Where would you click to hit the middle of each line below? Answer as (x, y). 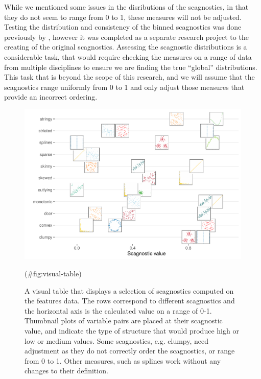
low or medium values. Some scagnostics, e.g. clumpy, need (117, 340)
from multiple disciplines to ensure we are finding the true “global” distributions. (131, 67)
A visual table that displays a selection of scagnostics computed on (129, 290)
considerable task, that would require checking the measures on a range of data (128, 56)
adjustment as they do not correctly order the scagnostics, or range (130, 351)
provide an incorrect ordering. (51, 97)
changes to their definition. (66, 371)
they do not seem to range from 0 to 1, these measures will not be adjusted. (123, 17)
